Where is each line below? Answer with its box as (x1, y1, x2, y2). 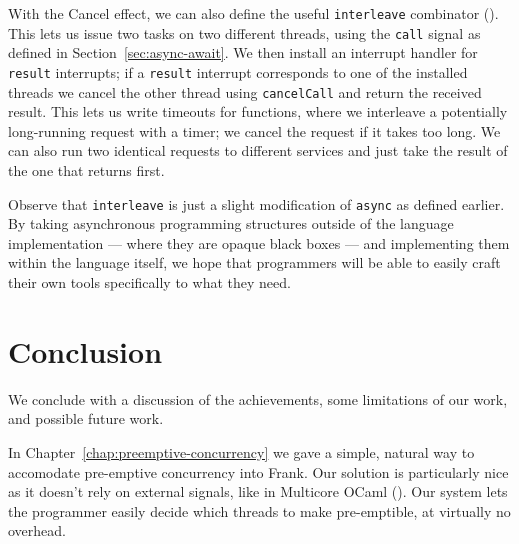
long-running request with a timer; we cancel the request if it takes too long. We (8, 120, 501, 141)
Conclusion (8, 330, 163, 371)
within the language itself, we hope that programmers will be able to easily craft (8, 252, 501, 273)
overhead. (8, 520, 66, 541)
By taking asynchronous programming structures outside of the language (8, 213, 454, 234)
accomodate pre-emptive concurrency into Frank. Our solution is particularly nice (8, 461, 509, 482)
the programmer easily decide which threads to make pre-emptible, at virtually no (8, 500, 511, 521)
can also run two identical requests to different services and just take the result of (8, 140, 508, 161)
